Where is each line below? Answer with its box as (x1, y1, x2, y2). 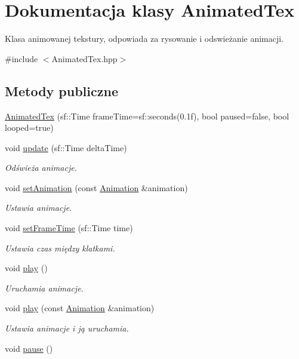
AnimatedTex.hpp (51, 52, 118, 65)
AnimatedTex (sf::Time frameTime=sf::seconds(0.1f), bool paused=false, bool (5, 109, 289, 122)
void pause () (5, 342, 53, 354)
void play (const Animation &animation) (5, 302, 155, 314)
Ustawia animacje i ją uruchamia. (5, 322, 129, 335)
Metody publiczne (5, 81, 118, 100)
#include (5, 52, 38, 65)
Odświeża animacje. (5, 161, 77, 174)
